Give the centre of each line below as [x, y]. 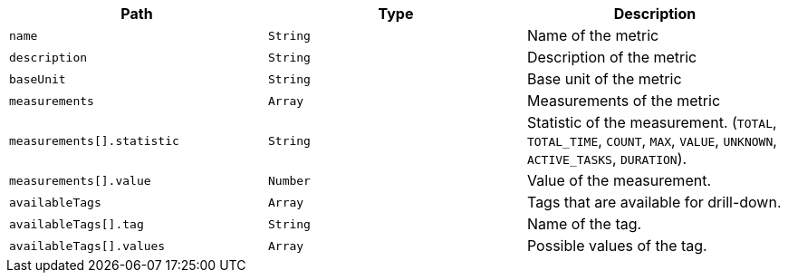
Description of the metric [612, 57]
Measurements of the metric [624, 101]
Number [289, 180]
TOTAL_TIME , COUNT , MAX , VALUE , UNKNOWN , [652, 140]
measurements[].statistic [94, 140]
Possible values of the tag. [617, 246]
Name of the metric [593, 35]
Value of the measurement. [619, 180]
